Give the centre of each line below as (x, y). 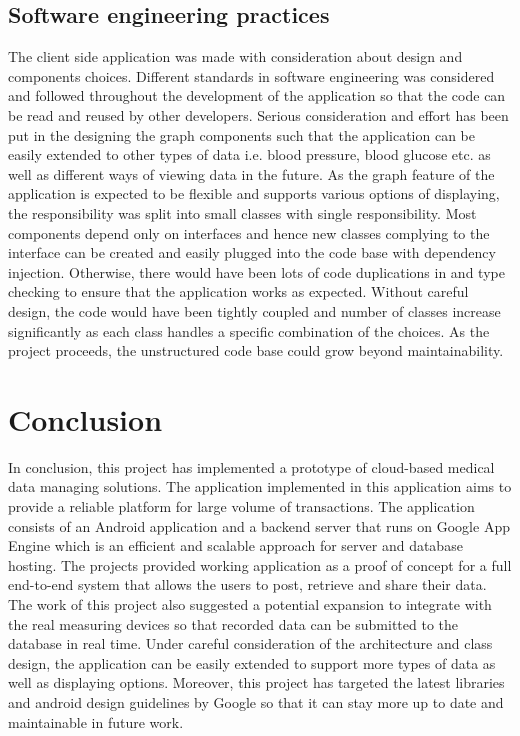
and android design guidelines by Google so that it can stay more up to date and (256, 701)
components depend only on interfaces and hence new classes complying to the (249, 232)
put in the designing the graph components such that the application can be (241, 134)
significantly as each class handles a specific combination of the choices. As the (249, 330)
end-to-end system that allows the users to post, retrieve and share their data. (247, 584)
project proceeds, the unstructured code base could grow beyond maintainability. (256, 350)
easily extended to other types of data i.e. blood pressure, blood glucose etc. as (249, 154)
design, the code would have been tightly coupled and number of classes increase (254, 310)
